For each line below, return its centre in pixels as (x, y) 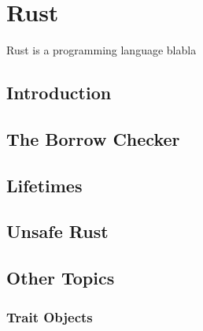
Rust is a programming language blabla (101, 50)
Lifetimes (44, 185)
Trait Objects (50, 316)
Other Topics (61, 278)
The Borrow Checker (93, 138)
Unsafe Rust (57, 231)
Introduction (59, 93)
